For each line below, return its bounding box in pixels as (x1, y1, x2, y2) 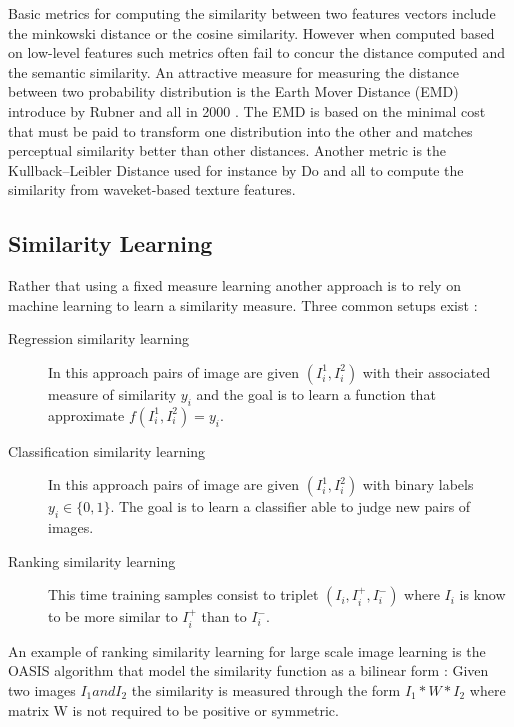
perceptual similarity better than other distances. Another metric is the (8, 140, 447, 161)
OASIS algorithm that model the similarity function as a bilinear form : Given (8, 660, 489, 681)
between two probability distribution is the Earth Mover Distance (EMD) (8, 81, 459, 102)
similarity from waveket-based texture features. (8, 179, 296, 200)
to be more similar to (48, 606, 178, 627)
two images (8, 679, 76, 700)
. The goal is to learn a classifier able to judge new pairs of (110, 496, 471, 517)
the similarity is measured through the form (131, 679, 401, 700)
